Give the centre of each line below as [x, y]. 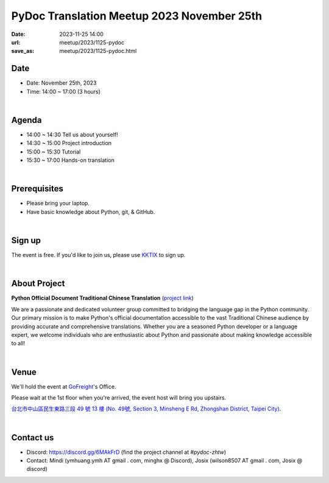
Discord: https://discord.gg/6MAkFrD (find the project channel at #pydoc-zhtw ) [126, 452]
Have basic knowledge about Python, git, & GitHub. [91, 212]
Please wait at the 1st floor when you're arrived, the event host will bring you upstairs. [119, 398]
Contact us [33, 438]
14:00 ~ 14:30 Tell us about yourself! [72, 135]
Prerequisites [37, 189]
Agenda [27, 120]
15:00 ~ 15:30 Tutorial [54, 152]
